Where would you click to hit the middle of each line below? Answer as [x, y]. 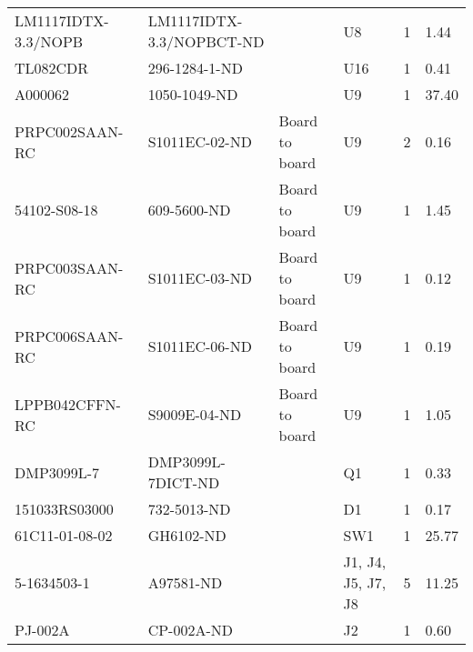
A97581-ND [185, 582]
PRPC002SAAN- [69, 131]
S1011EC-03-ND [200, 278]
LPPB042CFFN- [68, 404]
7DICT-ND [184, 482]
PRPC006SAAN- [69, 336]
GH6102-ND [187, 535]
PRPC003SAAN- [69, 267]
